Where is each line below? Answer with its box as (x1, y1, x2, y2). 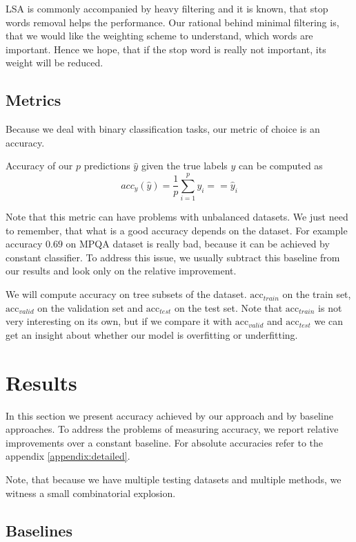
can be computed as (239, 158, 323, 173)
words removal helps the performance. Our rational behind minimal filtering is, (6, 15, 339, 29)
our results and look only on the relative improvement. (6, 263, 237, 278)
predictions (83, 158, 130, 173)
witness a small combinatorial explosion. (6, 485, 176, 500)
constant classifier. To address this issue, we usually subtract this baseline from (6, 250, 340, 264)
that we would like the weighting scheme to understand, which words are (6, 28, 313, 43)
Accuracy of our (6, 158, 73, 173)
